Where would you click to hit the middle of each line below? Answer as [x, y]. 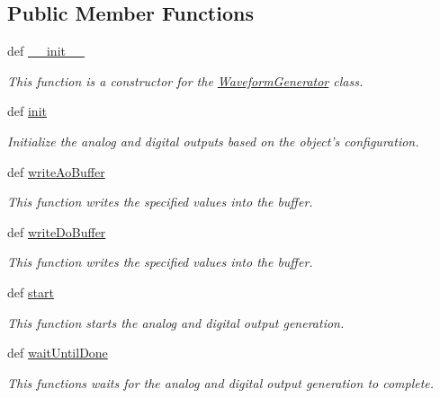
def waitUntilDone [58, 353]
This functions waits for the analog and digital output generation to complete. [221, 382]
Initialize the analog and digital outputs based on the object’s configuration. [213, 141]
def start [31, 292]
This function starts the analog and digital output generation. [176, 322]
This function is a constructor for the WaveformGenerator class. [185, 80]
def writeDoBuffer [57, 231]
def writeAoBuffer [56, 171]
